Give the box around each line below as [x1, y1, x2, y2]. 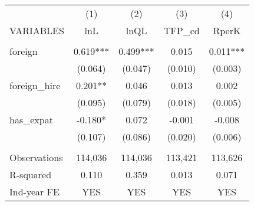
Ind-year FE [9, 185, 60, 198]
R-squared [9, 168, 52, 181]
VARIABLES [9, 24, 64, 37]
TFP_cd [163, 24, 200, 37]
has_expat [9, 113, 53, 126]
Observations [9, 151, 63, 164]
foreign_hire [9, 79, 61, 92]
